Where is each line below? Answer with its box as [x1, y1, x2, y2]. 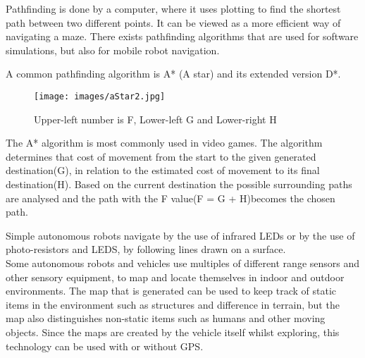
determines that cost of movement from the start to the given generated [6, 149, 316, 163]
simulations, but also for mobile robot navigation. [6, 42, 220, 57]
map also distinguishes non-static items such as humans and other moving [6, 311, 326, 326]
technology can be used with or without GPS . [6, 338, 204, 353]
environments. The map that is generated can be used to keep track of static [6, 283, 336, 298]
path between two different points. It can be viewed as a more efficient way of [6, 15, 341, 30]
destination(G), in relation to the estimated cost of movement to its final [6, 163, 320, 178]
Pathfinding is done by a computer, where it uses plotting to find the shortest [6, 1, 341, 16]
